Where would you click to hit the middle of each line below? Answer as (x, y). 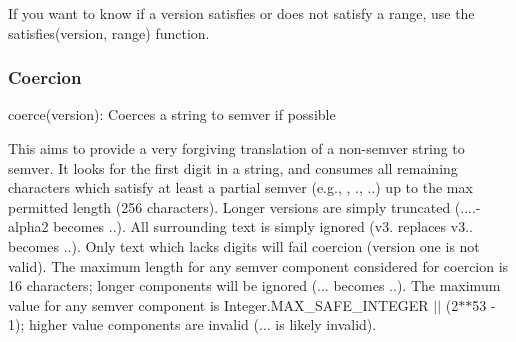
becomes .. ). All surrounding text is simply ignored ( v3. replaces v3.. (263, 226)
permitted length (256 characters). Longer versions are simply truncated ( (234, 206)
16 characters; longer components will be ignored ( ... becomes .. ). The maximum (254, 285)
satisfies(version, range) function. (109, 32)
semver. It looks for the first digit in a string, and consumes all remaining (233, 167)
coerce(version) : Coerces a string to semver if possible (172, 114)
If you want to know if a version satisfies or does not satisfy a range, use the (241, 13)
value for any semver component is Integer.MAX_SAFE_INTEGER (218, 304)
